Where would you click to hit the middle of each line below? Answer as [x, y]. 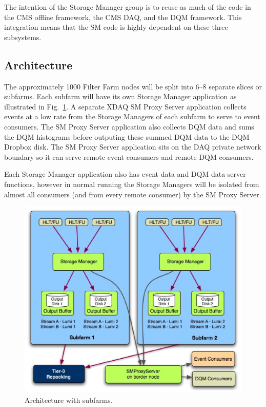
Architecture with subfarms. [69, 400]
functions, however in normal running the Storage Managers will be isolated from [132, 184]
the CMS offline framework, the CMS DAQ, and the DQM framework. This [123, 17]
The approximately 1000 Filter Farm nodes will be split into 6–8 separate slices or [133, 86]
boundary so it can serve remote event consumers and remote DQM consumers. [129, 156]
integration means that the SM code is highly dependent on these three [116, 27]
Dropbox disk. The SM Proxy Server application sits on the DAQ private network [133, 147]
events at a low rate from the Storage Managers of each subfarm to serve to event [132, 116]
